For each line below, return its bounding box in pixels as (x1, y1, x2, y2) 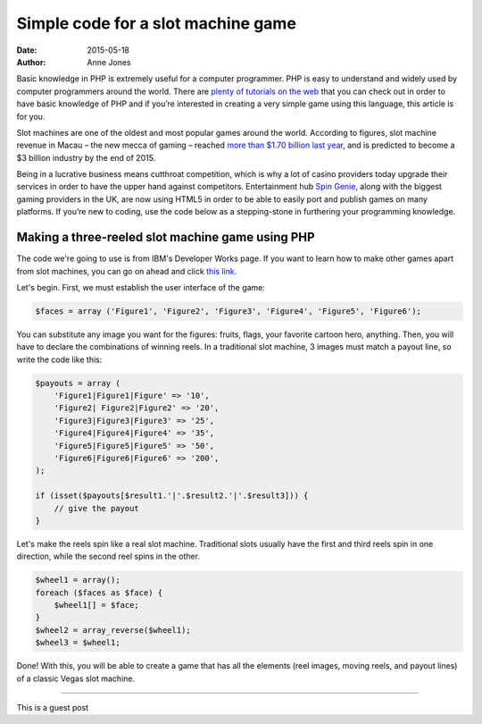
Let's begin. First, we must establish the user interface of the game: (16, 282, 265, 292)
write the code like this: (16, 354, 103, 365)
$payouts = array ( (35, 378, 120, 388)
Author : (16, 56, 46, 67)
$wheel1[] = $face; (54, 600, 140, 610)
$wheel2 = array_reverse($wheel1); (35, 625, 191, 635)
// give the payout (54, 503, 140, 513)
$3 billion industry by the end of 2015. (16, 152, 156, 163)
